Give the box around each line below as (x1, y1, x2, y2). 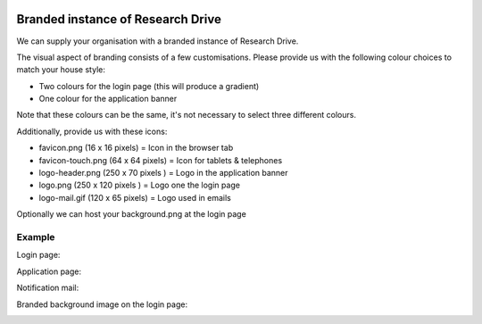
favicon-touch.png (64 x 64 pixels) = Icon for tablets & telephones (38, 154, 283, 165)
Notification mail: (16, 282, 79, 294)
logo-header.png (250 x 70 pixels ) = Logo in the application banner (38, 168, 289, 179)
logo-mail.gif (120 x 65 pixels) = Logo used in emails (38, 192, 231, 203)
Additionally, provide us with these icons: (16, 126, 168, 137)
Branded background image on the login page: (16, 299, 187, 310)
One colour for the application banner (38, 94, 178, 104)
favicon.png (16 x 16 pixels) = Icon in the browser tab (38, 143, 234, 154)
